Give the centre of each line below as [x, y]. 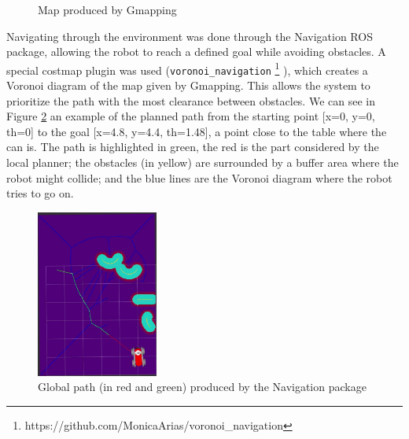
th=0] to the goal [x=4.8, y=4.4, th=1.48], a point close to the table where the [197, 131]
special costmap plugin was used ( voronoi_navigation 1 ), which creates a [187, 68]
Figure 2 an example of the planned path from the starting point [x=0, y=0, [191, 116]
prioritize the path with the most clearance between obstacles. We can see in [191, 100]
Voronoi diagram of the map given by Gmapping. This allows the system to [188, 85]
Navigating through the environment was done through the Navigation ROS [190, 36]
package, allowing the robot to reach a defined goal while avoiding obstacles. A [196, 52]
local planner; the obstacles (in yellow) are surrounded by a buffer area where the [203, 162]
